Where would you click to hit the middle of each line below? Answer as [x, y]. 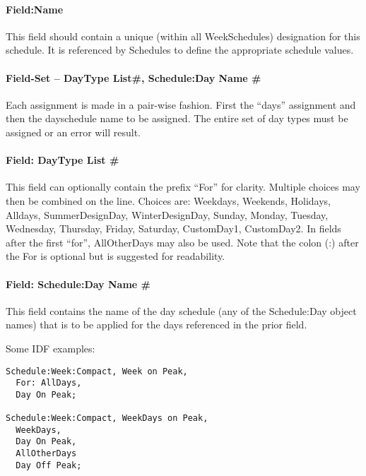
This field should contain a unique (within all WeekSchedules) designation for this [183, 36]
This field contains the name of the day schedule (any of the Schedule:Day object [181, 310]
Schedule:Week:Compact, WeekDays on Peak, [107, 418]
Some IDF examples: [51, 348]
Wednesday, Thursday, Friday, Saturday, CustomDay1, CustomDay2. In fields [173, 228]
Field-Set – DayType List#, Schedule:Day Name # [134, 77]
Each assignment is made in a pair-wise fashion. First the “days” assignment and [181, 104]
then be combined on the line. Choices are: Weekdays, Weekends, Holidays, [168, 200]
